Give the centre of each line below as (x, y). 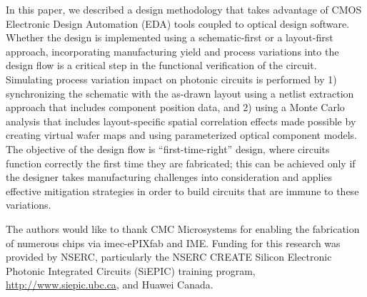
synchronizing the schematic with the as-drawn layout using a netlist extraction (180, 93)
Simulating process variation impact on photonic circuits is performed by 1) (171, 79)
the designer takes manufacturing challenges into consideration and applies (169, 177)
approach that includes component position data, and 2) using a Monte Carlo (175, 107)
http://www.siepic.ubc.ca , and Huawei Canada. (110, 285)
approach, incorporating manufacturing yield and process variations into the (172, 51)
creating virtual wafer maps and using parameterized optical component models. (181, 135)
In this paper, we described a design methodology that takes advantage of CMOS (184, 9)
